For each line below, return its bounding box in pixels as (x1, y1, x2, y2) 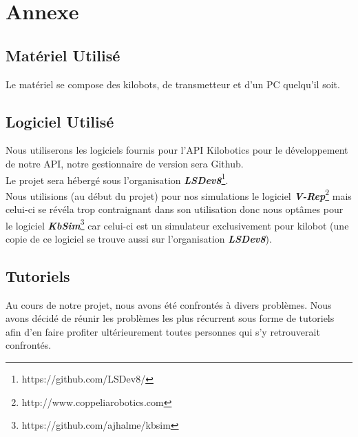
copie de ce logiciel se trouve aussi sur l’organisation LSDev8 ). (6, 231, 272, 245)
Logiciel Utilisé (6, 110, 114, 132)
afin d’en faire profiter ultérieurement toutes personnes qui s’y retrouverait (6, 324, 320, 338)
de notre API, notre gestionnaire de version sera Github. (6, 156, 244, 170)
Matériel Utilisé (6, 44, 120, 65)
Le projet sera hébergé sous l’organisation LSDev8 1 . (6, 170, 229, 187)
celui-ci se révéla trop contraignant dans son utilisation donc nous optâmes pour (6, 202, 344, 216)
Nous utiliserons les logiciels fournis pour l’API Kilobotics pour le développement (6, 143, 348, 157)
